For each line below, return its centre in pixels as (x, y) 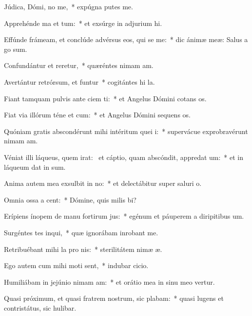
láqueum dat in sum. (35, 167)
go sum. (16, 49)
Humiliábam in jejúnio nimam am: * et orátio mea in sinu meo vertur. (109, 282)
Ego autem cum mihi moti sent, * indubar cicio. (76, 265)
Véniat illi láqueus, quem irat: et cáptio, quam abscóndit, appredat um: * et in (124, 157)
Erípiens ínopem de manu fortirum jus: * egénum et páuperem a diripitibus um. (124, 216)
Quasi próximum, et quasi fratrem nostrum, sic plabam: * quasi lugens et (114, 298)
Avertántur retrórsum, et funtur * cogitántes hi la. (79, 81)
